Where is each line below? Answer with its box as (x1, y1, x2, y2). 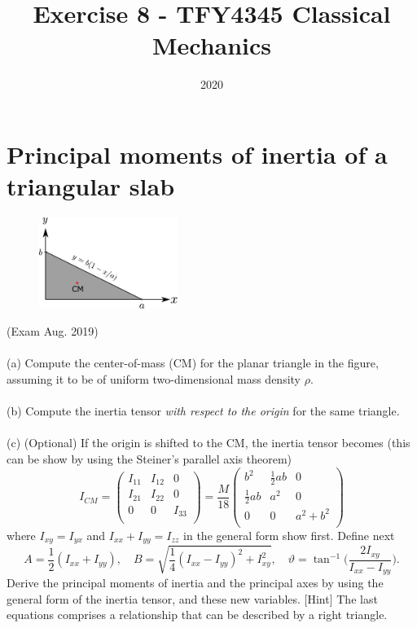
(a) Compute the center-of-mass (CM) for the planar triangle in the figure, (7, 354, 379, 371)
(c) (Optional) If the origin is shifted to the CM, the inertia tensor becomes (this (7, 434, 410, 451)
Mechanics (151, 29, 272, 62)
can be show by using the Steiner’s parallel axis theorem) (7, 450, 292, 468)
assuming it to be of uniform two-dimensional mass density (7, 371, 301, 388)
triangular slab (7, 169, 175, 203)
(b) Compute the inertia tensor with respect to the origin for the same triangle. (7, 402, 400, 419)
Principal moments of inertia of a (7, 137, 388, 170)
